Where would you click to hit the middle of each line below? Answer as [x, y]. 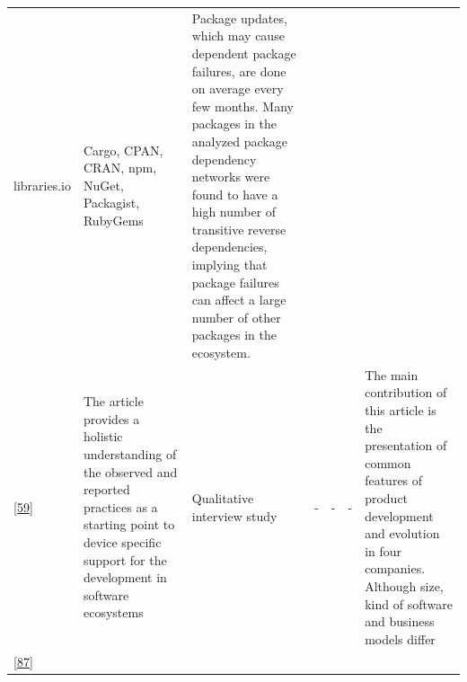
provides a [111, 418]
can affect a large [239, 300]
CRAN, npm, [120, 168]
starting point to [129, 524]
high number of [234, 212]
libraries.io [42, 185]
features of [394, 480]
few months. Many [242, 106]
